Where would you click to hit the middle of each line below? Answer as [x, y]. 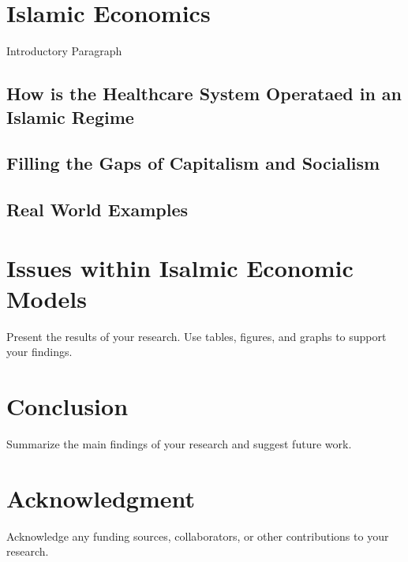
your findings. [39, 352]
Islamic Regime [70, 116]
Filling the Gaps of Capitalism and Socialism [193, 163]
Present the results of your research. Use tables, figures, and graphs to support [197, 336]
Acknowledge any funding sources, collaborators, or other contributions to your [198, 536]
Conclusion [67, 406]
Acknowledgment [101, 498]
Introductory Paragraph [64, 51]
